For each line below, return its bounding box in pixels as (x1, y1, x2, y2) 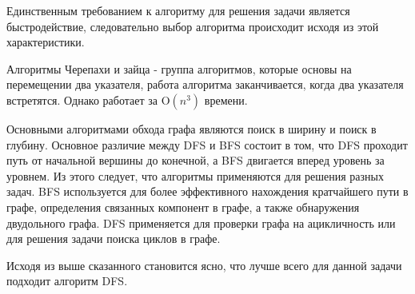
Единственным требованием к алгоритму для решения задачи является (6, 2, 350, 18)
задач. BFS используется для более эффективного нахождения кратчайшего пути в (6, 183, 409, 200)
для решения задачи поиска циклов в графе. (6, 230, 221, 247)
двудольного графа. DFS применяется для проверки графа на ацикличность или (6, 214, 396, 231)
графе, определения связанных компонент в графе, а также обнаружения (6, 198, 360, 215)
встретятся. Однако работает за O (6, 91, 170, 108)
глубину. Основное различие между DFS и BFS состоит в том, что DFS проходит (6, 136, 408, 153)
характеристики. (6, 34, 85, 50)
